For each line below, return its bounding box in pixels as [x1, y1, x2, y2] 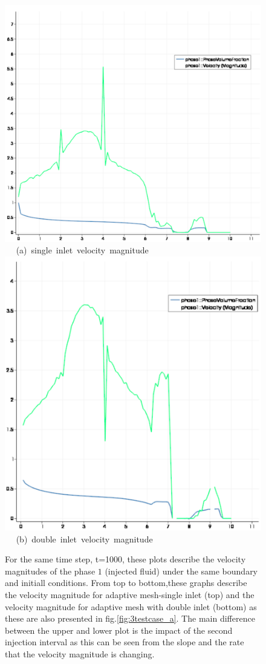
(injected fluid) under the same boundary [105, 564, 258, 577]
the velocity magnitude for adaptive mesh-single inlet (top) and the [5, 588, 255, 601]
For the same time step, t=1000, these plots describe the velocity [5, 553, 246, 565]
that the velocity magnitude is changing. [5, 647, 155, 660]
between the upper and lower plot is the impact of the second [5, 623, 233, 636]
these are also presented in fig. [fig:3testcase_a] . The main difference [5, 612, 255, 625]
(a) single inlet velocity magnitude [16, 244, 149, 256]
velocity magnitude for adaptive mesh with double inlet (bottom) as [5, 600, 257, 613]
